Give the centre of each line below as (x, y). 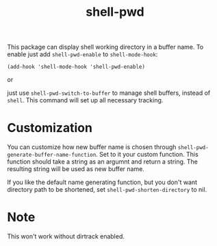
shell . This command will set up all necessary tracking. (85, 100)
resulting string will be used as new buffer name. (76, 169)
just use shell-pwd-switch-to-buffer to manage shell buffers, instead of (109, 93)
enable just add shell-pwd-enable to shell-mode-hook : (82, 54)
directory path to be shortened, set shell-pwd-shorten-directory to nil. (107, 190)
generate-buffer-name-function (52, 155)
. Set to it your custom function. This (147, 155)
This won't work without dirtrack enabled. (66, 236)
